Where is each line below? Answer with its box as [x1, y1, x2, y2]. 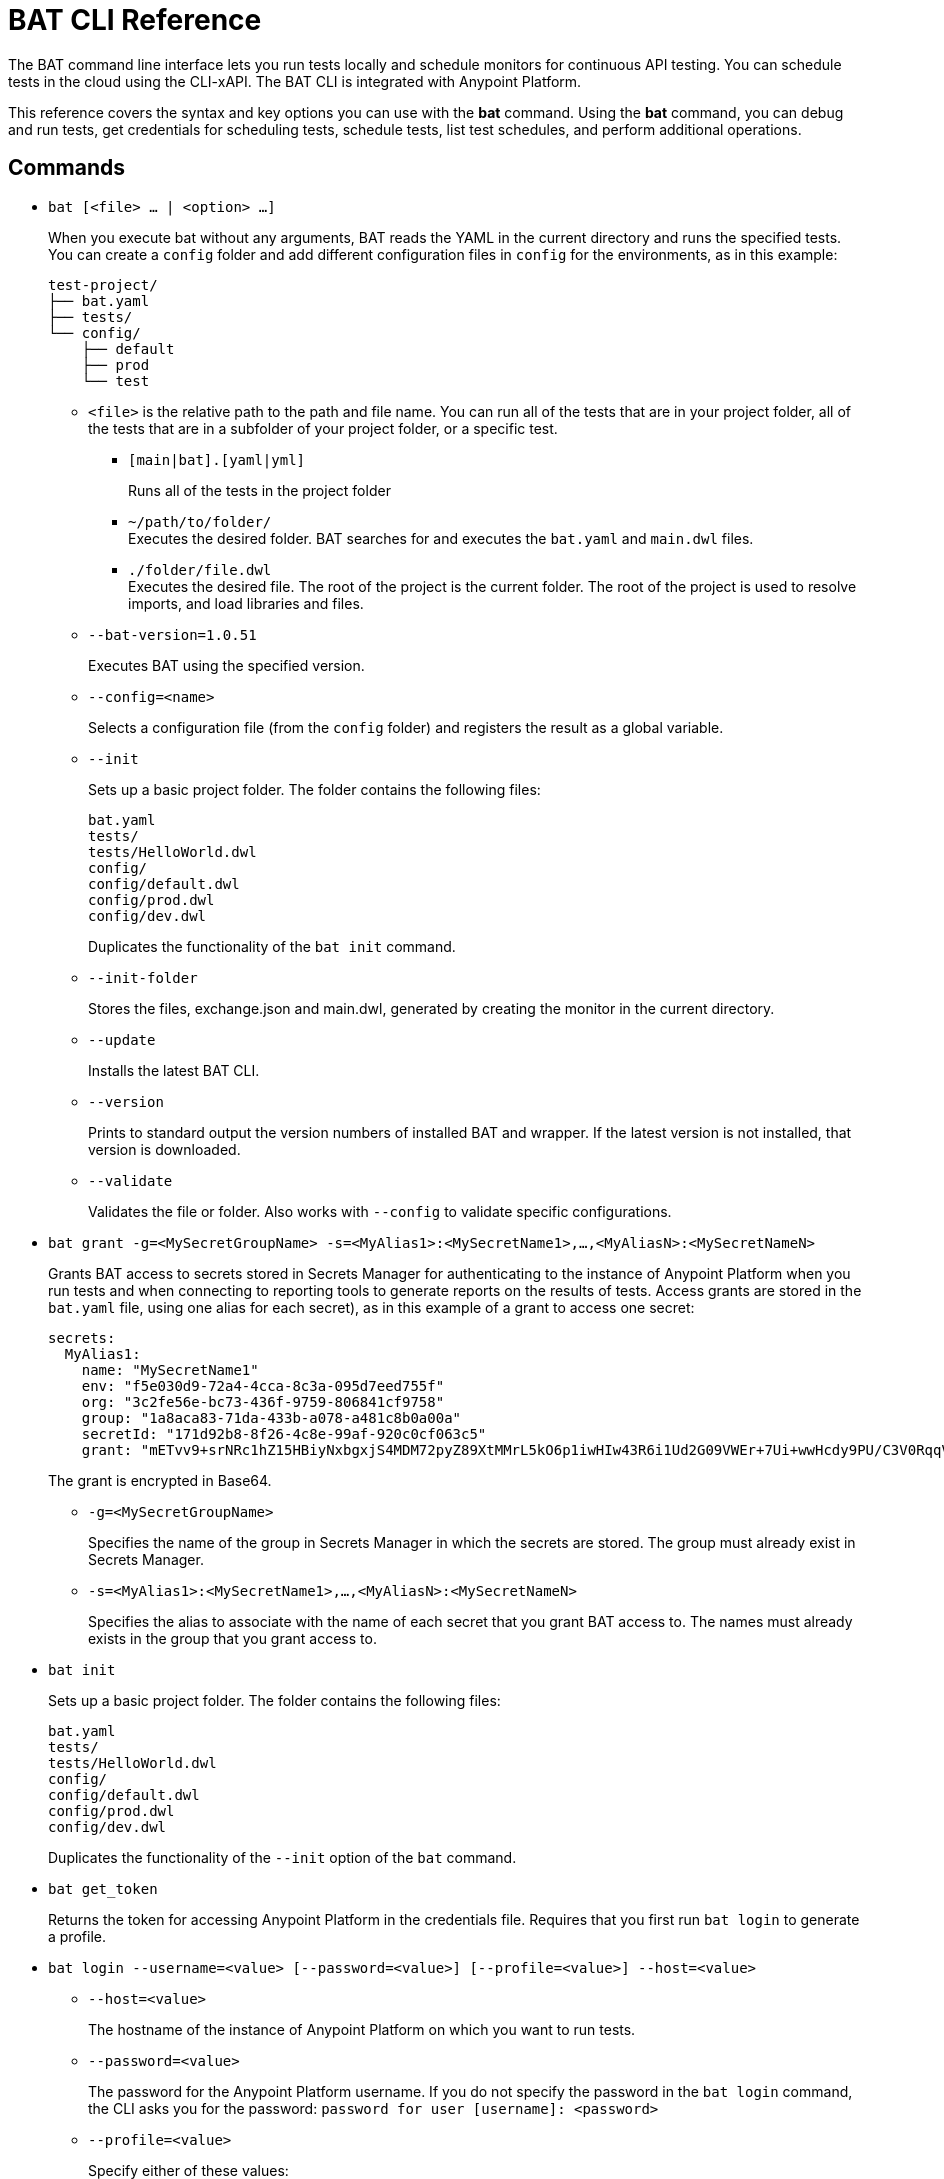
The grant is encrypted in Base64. [48, 1471, 272, 1489]
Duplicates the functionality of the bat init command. [88, 937, 456, 955]
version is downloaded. [88, 1140, 241, 1158]
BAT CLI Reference [8, 3, 262, 37]
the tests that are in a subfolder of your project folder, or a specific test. [88, 419, 558, 437]
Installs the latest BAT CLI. [88, 1061, 260, 1079]
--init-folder [88, 969, 198, 986]
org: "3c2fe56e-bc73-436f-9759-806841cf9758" [81, 1393, 445, 1410]
